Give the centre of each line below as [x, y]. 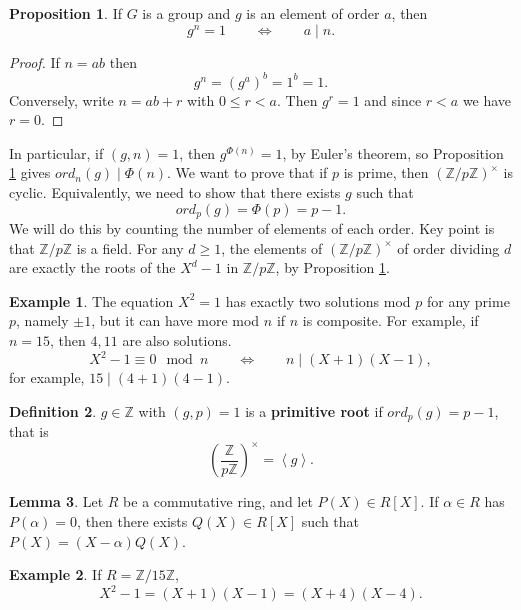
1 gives [30, 172]
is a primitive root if [314, 410]
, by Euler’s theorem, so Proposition [393, 152]
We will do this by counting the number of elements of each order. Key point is [252, 228]
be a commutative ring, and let [218, 501]
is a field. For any [130, 247]
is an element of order [313, 13]
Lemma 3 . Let [56, 501]
